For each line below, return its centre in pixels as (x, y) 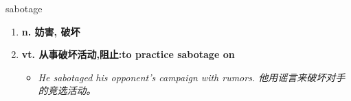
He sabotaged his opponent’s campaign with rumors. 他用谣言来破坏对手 (192, 77)
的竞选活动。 (67, 90)
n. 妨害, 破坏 (51, 31)
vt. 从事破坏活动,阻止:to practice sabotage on (128, 54)
